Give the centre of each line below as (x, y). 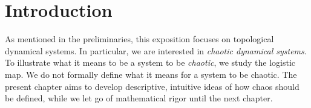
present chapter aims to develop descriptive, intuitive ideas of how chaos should (152, 86)
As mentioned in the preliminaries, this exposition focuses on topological (139, 39)
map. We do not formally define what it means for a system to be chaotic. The (151, 74)
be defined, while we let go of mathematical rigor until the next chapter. (139, 98)
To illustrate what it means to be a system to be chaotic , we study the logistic (150, 62)
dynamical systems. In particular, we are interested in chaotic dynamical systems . (156, 50)
